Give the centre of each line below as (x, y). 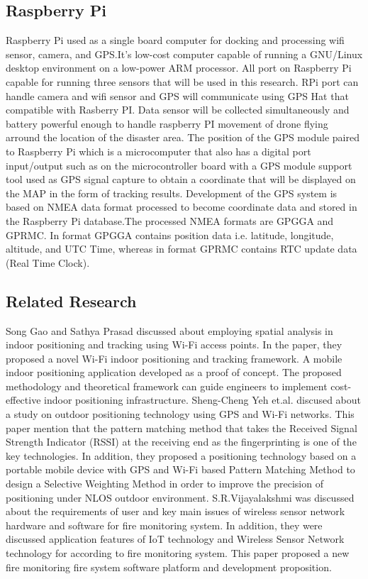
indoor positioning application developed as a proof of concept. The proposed (174, 372)
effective (23, 400)
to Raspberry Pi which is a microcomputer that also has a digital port (158, 151)
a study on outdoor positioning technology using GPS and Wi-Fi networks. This (180, 414)
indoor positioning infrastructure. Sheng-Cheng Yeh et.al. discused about (203, 400)
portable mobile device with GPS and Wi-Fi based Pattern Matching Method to (180, 469)
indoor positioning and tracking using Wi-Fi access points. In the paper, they (174, 344)
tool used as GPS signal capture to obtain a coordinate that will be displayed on (181, 179)
